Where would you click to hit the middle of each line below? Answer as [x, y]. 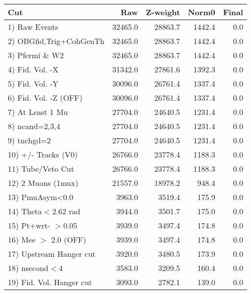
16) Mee [22, 239]
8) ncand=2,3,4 [34, 126]
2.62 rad [66, 211]
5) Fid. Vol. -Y [33, 83]
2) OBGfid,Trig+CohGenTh [56, 41]
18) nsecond [28, 268]
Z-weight [163, 12]
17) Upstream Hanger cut [52, 254]
